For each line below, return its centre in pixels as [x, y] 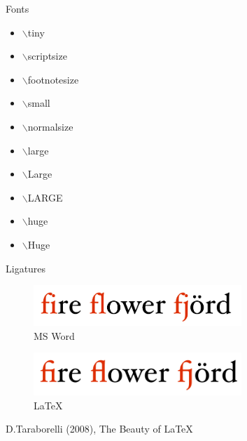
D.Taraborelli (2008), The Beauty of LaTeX [99, 429]
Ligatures [26, 268]
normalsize [50, 126]
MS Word [54, 335]
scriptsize [47, 56]
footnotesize [53, 79]
